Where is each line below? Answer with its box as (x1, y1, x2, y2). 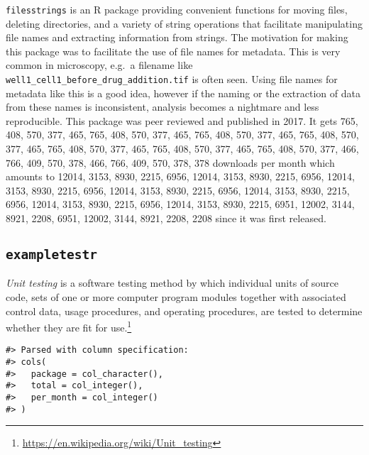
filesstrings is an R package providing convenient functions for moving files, (6, 2, 348, 16)
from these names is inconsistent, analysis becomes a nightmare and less (6, 99, 319, 114)
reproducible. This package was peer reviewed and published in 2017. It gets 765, (6, 113, 358, 128)
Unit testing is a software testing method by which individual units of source (6, 275, 339, 290)
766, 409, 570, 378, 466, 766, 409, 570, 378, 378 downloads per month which (6, 155, 335, 170)
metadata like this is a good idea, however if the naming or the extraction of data (6, 85, 360, 100)
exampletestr (6, 247, 97, 263)
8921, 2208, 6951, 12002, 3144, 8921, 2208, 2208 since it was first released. (6, 211, 326, 226)
